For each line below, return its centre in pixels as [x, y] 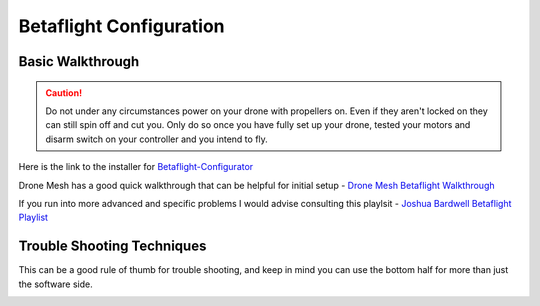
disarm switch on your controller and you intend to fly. [157, 139]
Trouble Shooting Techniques [112, 246]
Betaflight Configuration [121, 26]
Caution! [64, 92]
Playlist [33, 217]
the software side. [56, 284]
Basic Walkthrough [79, 61]
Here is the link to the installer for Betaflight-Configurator [136, 167]
